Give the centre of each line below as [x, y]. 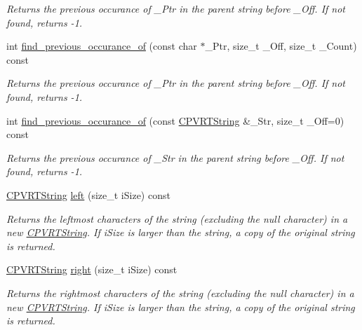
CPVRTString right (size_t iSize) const [92, 269]
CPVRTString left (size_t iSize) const [88, 194]
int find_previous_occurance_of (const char [102, 46]
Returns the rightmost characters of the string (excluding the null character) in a [180, 293]
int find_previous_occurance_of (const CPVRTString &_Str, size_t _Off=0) [175, 120]
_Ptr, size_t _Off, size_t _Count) [281, 46]
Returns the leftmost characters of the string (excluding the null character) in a [177, 218]
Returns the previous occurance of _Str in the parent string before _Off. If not [175, 157]
